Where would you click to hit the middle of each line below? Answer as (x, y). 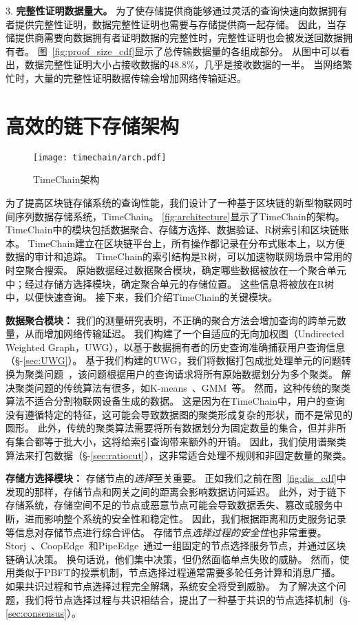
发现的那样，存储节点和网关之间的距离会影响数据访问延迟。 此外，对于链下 (176, 491)
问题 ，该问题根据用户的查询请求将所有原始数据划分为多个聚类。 (191, 374)
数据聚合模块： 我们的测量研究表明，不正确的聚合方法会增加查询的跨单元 (171, 320)
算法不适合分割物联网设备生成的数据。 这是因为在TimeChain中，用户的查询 (176, 401)
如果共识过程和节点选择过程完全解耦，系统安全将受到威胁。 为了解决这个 (171, 585)
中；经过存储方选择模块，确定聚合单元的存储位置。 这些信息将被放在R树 (170, 283)
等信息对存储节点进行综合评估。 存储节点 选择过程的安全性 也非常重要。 (166, 532)
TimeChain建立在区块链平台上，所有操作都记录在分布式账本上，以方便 (187, 243)
